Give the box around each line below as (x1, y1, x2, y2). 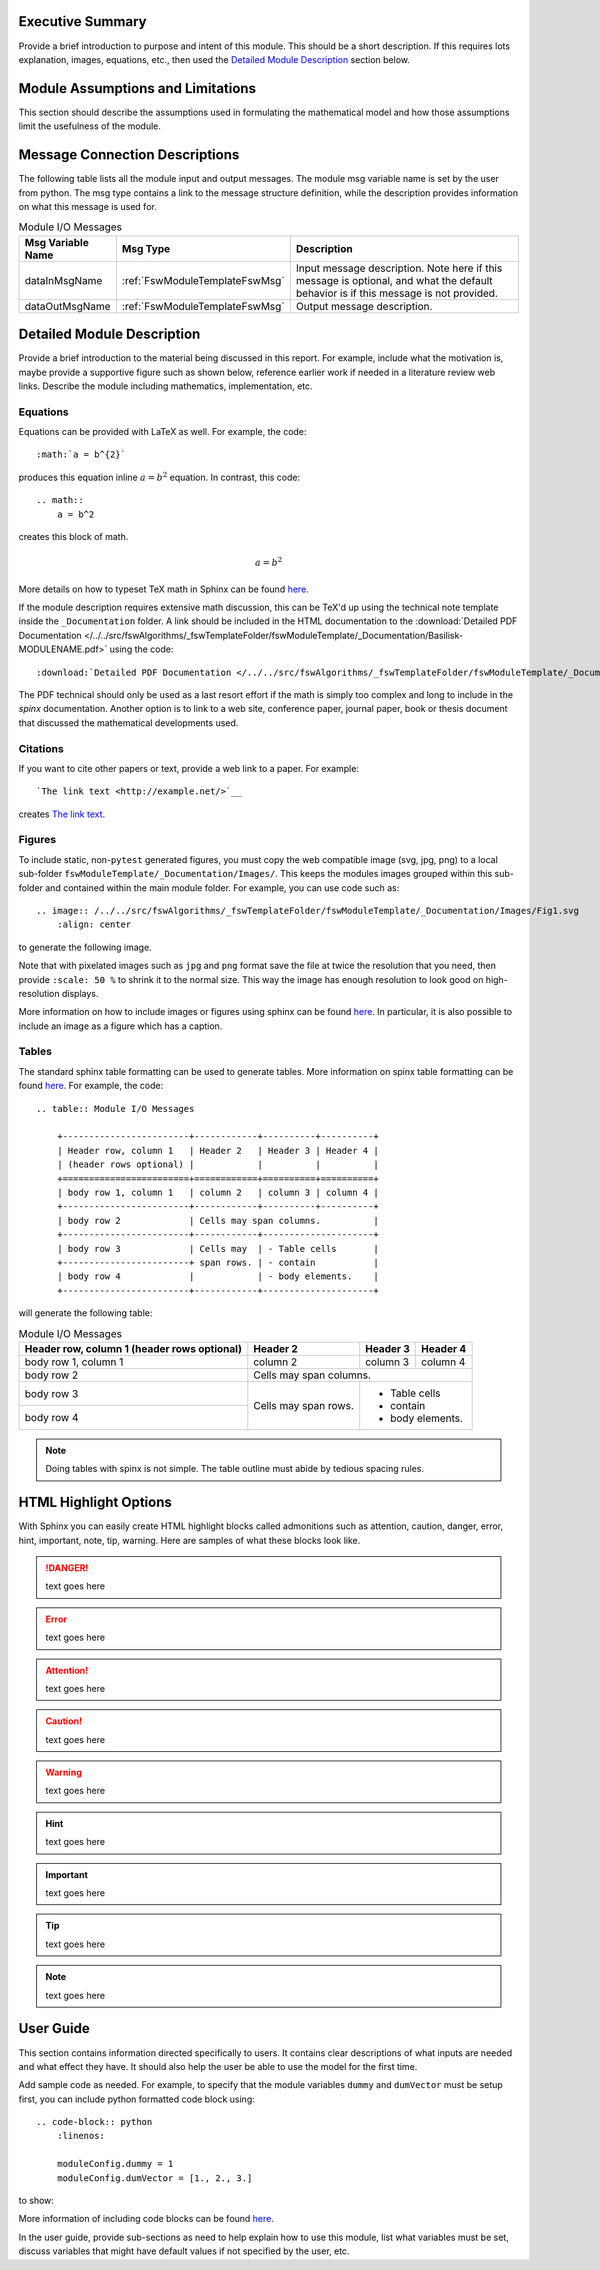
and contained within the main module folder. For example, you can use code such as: (45, 881, 400, 894)
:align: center (56, 919, 132, 930)
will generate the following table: (18, 1307, 153, 1319)
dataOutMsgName (24, 299, 111, 313)
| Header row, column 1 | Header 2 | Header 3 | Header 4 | (56, 1145, 379, 1156)
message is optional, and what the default (295, 273, 494, 287)
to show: (18, 2195, 55, 2207)
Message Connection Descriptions (18, 146, 240, 164)
